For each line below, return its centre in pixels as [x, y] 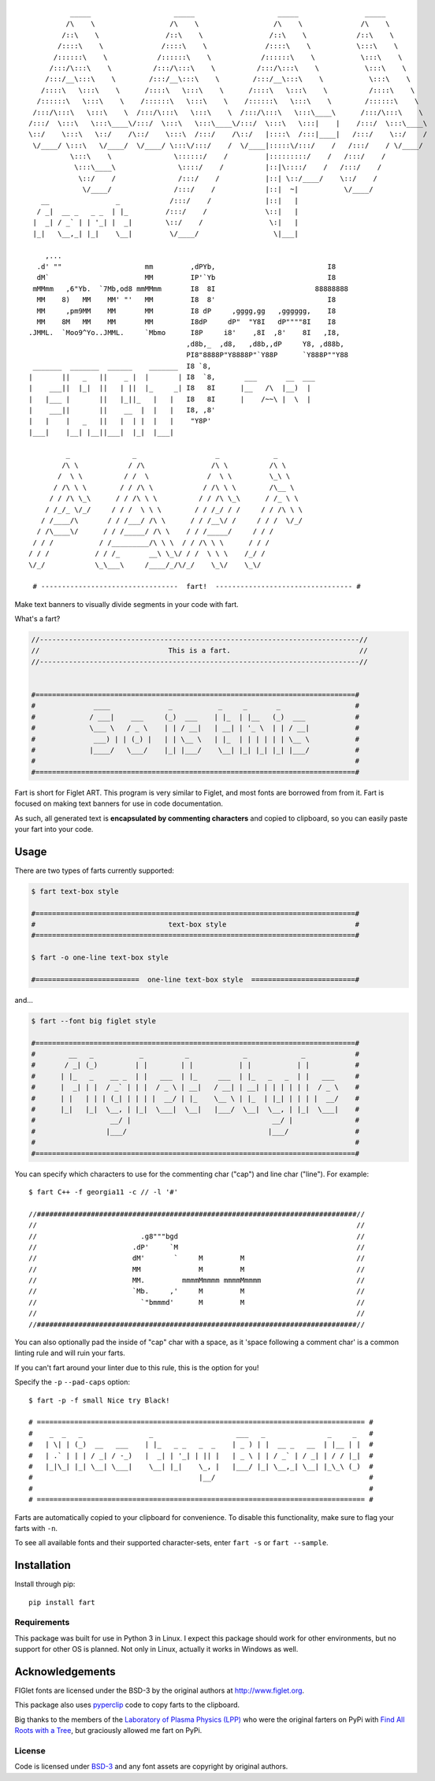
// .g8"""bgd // [197, 1236]
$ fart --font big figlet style [94, 1021]
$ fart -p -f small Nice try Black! [99, 1400]
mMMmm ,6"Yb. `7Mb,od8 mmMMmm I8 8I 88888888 [191, 289]
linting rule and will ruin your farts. [70, 1353]
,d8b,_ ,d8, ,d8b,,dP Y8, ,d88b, [265, 344]
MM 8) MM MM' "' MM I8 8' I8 [186, 300]
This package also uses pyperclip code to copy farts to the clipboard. [127, 1705]
